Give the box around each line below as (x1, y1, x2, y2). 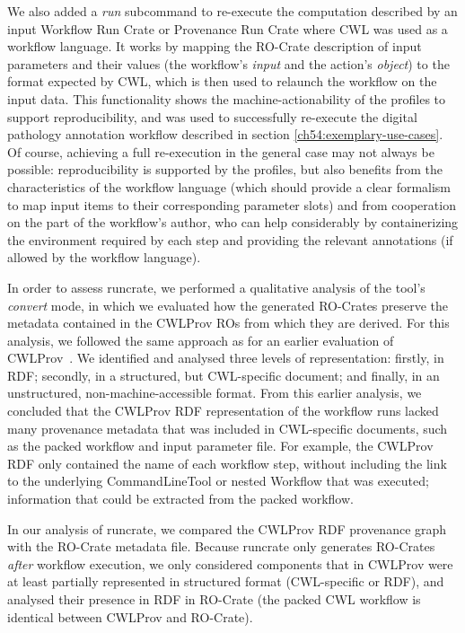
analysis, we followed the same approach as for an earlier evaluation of (7, 330, 394, 349)
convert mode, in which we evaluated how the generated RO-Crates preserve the (7, 295, 449, 314)
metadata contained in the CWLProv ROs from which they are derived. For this (7, 313, 450, 332)
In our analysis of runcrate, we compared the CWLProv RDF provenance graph (7, 519, 447, 538)
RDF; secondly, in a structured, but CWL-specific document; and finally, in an (7, 365, 440, 384)
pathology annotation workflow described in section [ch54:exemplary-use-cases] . (7, 125, 443, 144)
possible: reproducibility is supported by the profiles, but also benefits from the (7, 160, 443, 179)
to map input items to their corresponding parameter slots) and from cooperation (7, 195, 456, 214)
